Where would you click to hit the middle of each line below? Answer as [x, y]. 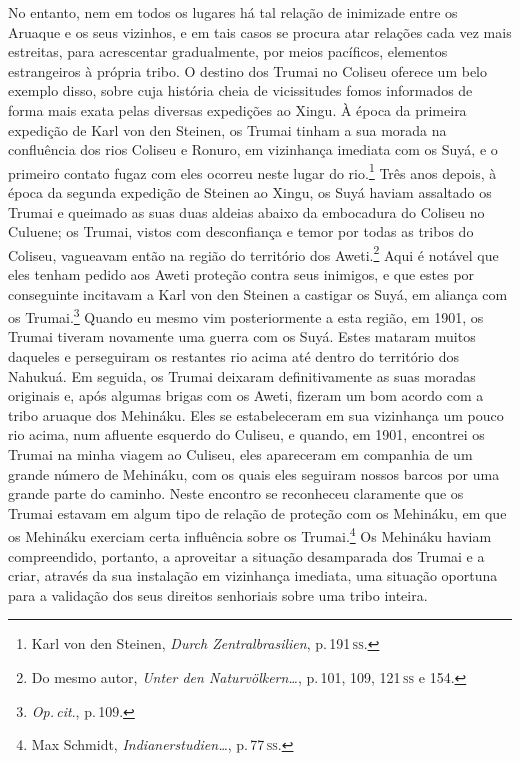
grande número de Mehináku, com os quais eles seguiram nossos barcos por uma [254, 473]
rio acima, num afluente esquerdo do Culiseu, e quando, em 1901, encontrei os [246, 434]
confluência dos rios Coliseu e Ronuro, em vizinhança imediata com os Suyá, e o [253, 149]
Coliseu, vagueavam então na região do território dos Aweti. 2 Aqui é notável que [253, 253]
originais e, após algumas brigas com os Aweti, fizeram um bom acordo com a [246, 395]
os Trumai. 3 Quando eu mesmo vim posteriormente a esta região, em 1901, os [246, 315]
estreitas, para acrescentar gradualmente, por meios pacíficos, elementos [228, 51]
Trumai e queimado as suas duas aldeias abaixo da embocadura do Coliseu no [246, 211]
